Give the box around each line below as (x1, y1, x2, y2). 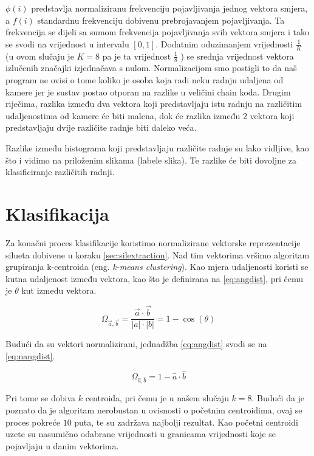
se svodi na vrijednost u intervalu (5, 37, 129, 50)
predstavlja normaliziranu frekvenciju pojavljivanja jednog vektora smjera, (31, 2, 308, 14)
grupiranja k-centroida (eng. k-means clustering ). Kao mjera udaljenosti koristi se (5, 260, 309, 273)
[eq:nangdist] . (5, 349, 55, 362)
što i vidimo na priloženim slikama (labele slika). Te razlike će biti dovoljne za (5, 153, 297, 166)
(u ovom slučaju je (5, 49, 74, 62)
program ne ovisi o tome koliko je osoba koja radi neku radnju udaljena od (5, 74, 284, 86)
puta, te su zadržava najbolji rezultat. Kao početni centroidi (74, 415, 298, 428)
